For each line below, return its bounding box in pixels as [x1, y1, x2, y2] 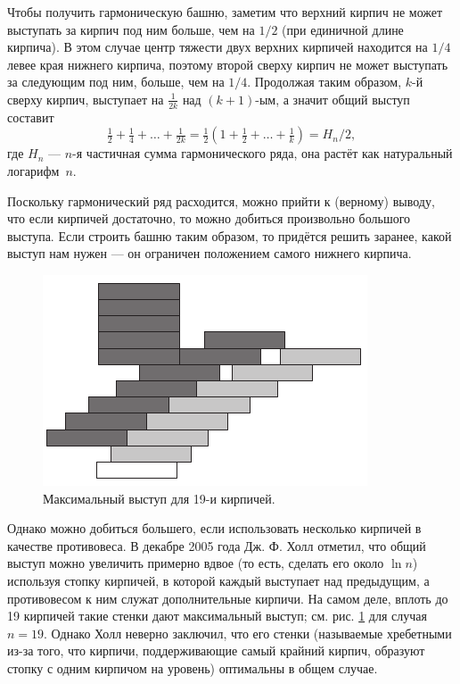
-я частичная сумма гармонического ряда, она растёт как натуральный [72, 144, 453, 163]
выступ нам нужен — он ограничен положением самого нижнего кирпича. [7, 244, 412, 263]
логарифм [7, 161, 60, 179]
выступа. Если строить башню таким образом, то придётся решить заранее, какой [7, 226, 452, 245]
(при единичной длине [282, 20, 404, 38]
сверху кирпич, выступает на [7, 89, 164, 108]
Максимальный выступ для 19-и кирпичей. [43, 488, 275, 507]
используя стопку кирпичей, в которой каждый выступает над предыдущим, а [7, 571, 430, 589]
